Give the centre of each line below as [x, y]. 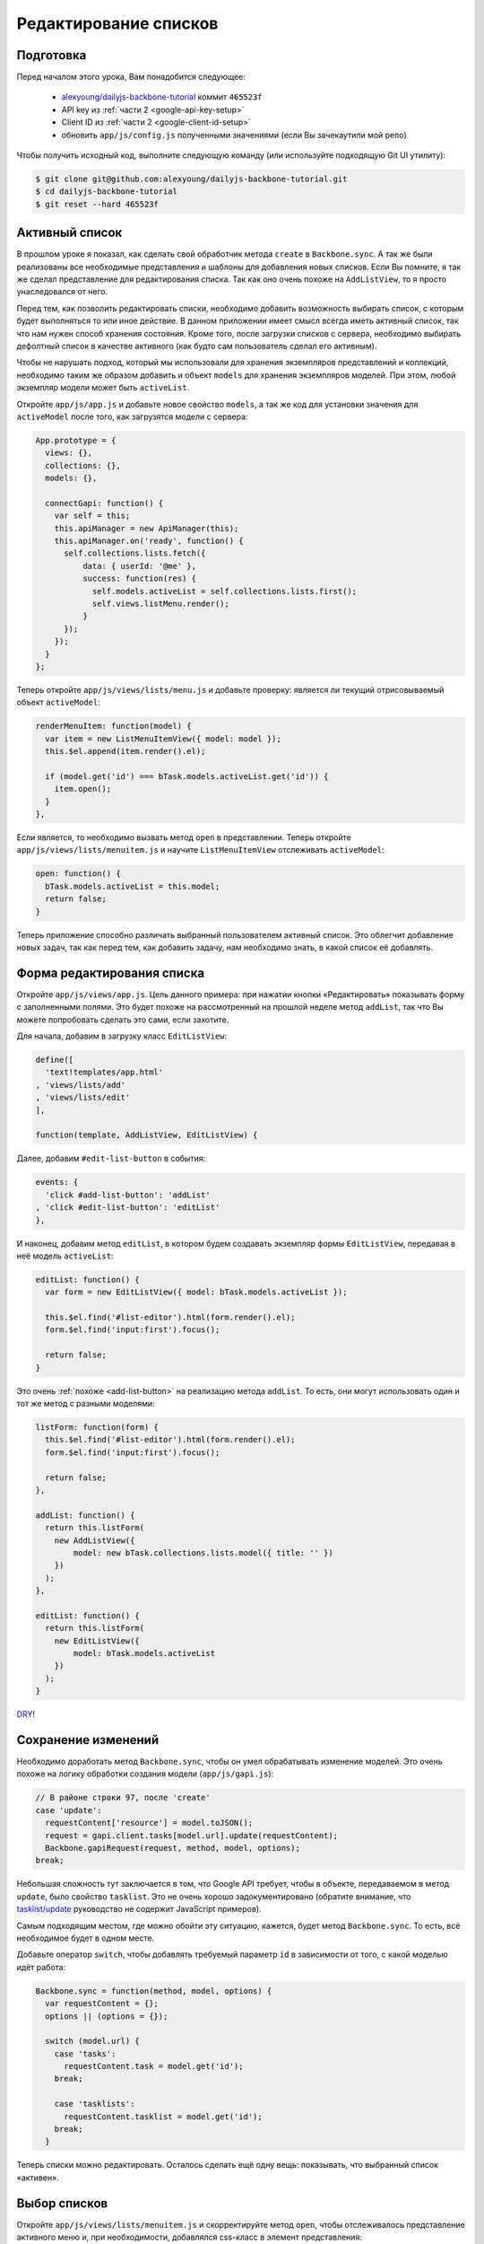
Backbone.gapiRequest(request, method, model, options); [173, 1848]
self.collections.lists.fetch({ [135, 553]
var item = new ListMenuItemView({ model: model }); [163, 739]
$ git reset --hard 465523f [97, 204]
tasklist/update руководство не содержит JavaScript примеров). [139, 1909]
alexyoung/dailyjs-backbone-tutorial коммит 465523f [162, 97]
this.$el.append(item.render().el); [125, 751]
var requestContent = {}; [102, 2003]
